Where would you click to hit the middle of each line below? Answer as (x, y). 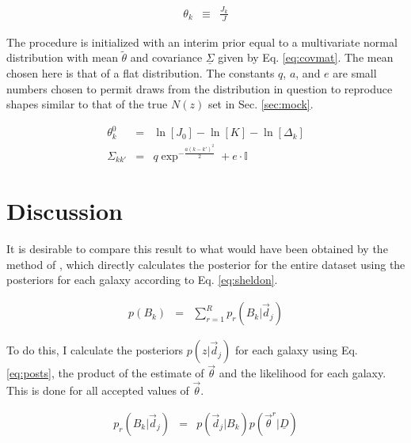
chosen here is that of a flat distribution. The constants (141, 72)
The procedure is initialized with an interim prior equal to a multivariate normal (202, 42)
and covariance (166, 57)
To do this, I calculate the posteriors (95, 350)
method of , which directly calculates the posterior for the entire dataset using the (206, 264)
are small (355, 72)
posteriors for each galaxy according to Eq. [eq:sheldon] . (142, 280)
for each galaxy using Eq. (297, 350)
